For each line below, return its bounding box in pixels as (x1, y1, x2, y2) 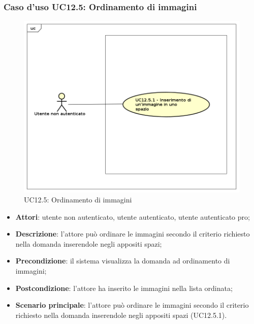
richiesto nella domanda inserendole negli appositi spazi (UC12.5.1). (15, 309, 227, 320)
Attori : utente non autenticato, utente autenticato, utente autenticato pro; (15, 211, 250, 222)
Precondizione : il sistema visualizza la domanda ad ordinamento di (15, 255, 230, 266)
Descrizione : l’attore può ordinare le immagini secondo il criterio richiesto (15, 228, 250, 239)
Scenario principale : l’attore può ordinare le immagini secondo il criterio (15, 300, 249, 310)
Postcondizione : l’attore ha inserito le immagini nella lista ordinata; (15, 282, 233, 293)
